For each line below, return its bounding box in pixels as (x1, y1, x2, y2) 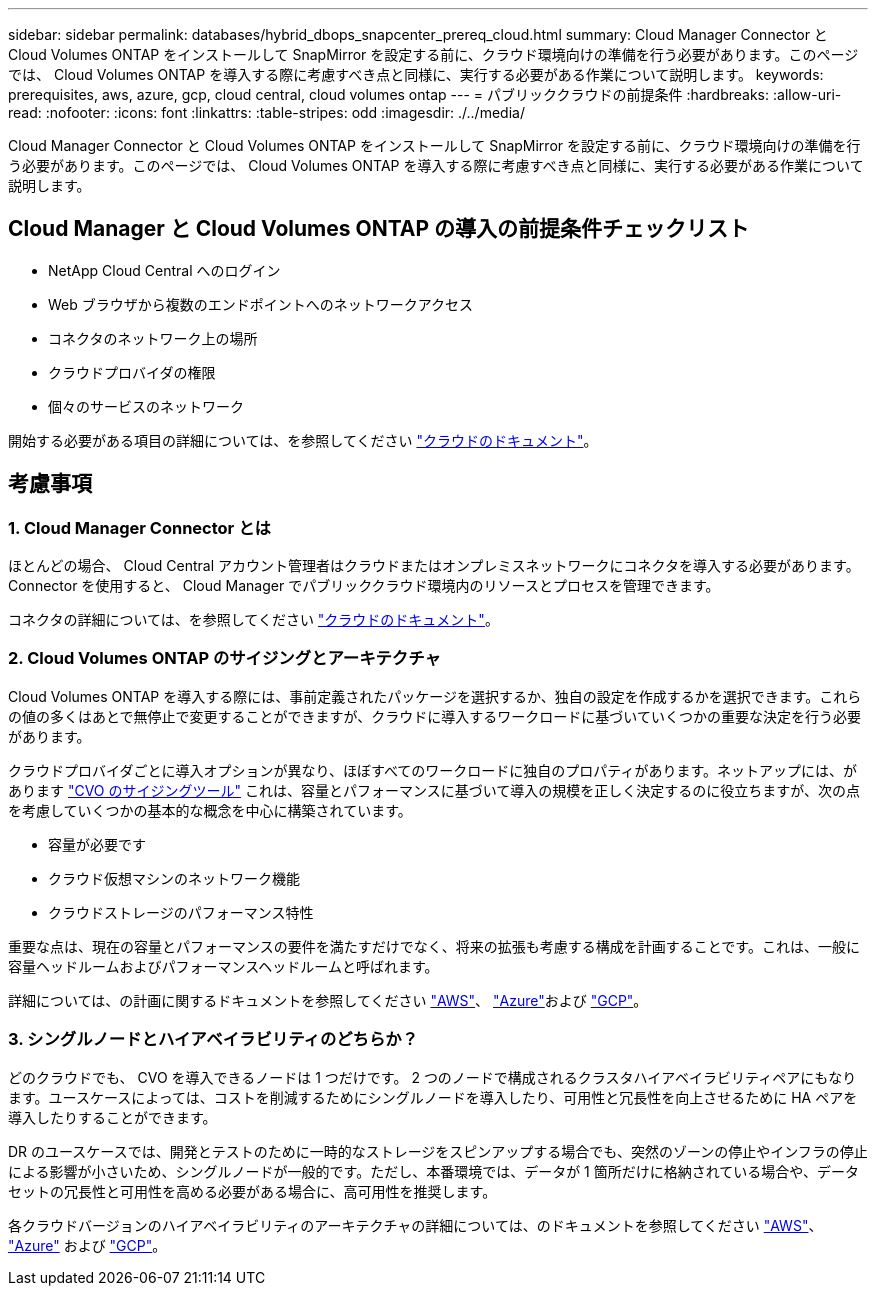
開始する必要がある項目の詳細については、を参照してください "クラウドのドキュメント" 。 (8, 431, 598, 449)
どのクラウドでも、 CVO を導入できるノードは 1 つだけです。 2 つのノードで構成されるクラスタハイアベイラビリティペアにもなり (8, 1068, 857, 1086)
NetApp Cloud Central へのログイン (48, 261, 281, 279)
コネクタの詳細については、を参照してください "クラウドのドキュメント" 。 (8, 611, 499, 629)
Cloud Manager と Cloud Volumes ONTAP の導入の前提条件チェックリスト (8, 216, 750, 242)
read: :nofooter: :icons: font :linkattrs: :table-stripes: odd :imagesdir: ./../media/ (8, 104, 525, 121)
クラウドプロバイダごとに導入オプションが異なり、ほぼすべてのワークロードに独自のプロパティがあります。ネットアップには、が (8, 761, 858, 779)
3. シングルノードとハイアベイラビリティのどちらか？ (8, 1029, 419, 1050)
